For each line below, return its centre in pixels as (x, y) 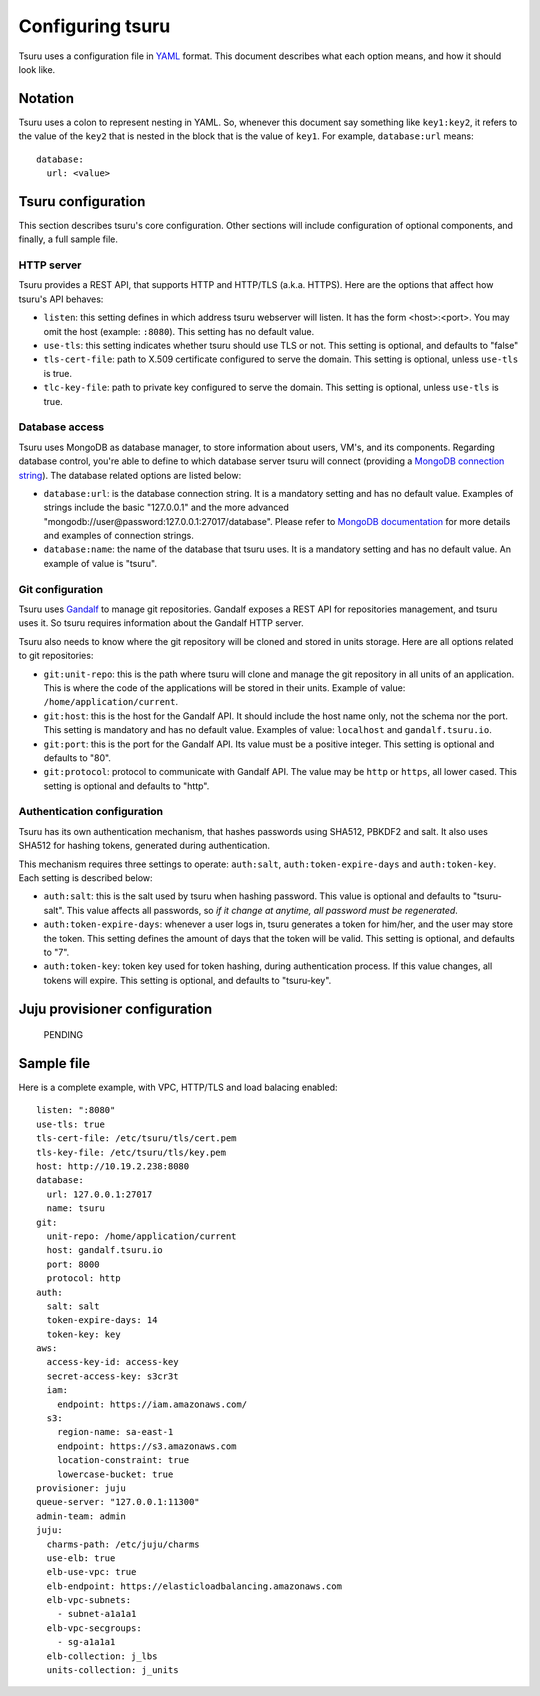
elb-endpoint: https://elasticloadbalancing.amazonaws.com (194, 1586)
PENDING (63, 1035)
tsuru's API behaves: (61, 299)
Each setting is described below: (86, 877)
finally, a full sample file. (68, 239)
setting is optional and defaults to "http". (126, 786)
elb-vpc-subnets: (89, 1600)
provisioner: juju (81, 1488)
